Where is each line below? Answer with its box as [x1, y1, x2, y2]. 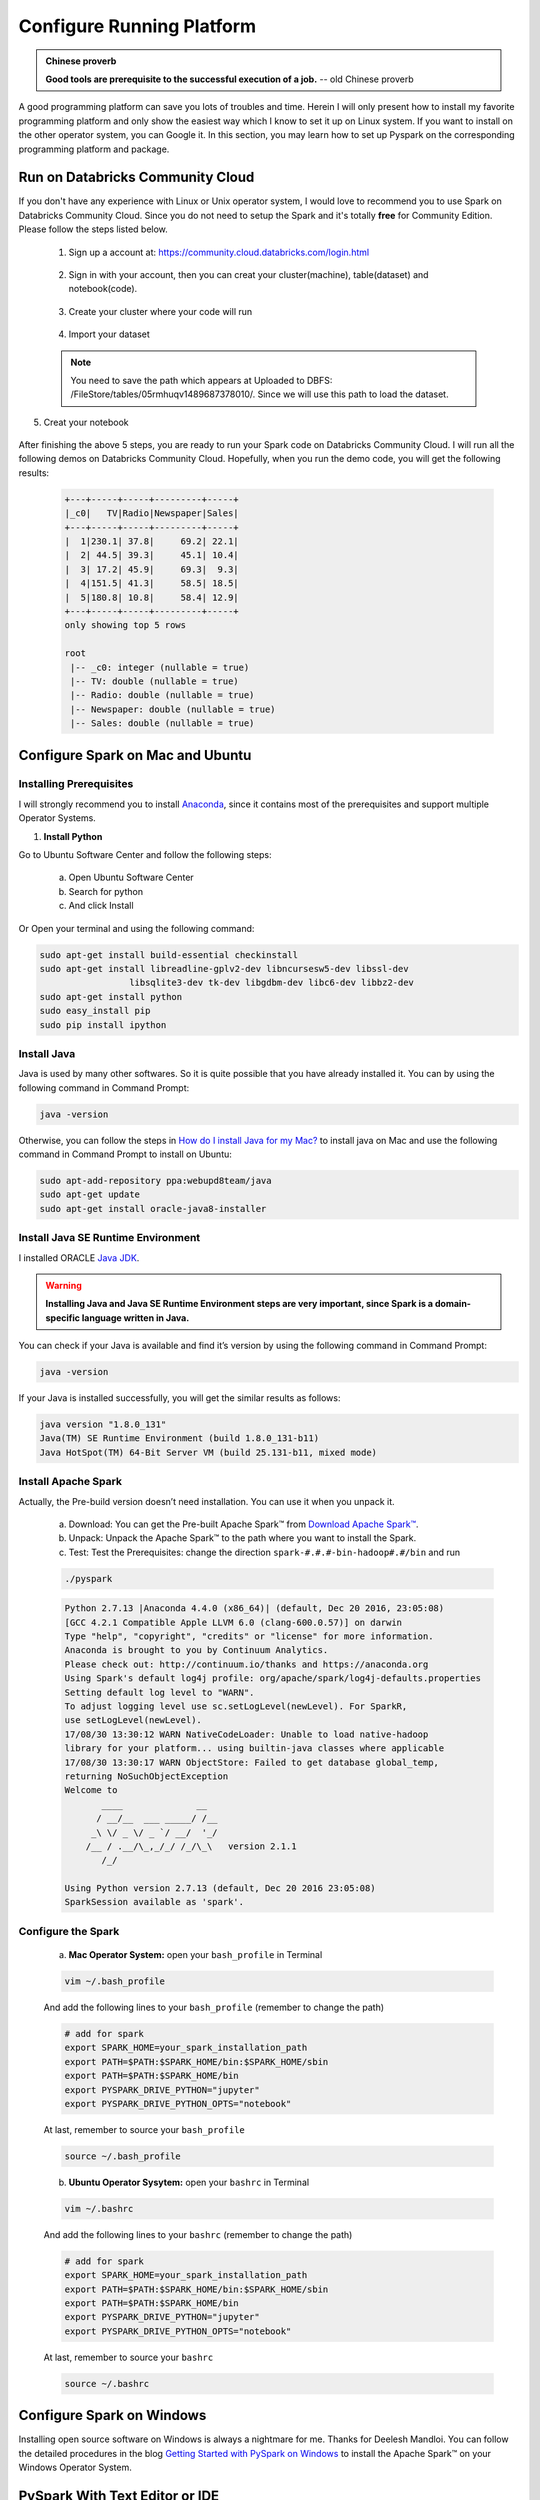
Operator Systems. [18, 812, 97, 824]
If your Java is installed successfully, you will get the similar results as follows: [18, 1392, 341, 1404]
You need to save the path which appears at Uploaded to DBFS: [70, 374, 333, 386]
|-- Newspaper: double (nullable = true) [70, 703, 276, 715]
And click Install [68, 900, 134, 912]
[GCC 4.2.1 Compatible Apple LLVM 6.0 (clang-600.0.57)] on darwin [64, 1616, 403, 1628]
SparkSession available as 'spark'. [64, 1896, 245, 1908]
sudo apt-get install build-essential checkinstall [39, 949, 299, 960]
